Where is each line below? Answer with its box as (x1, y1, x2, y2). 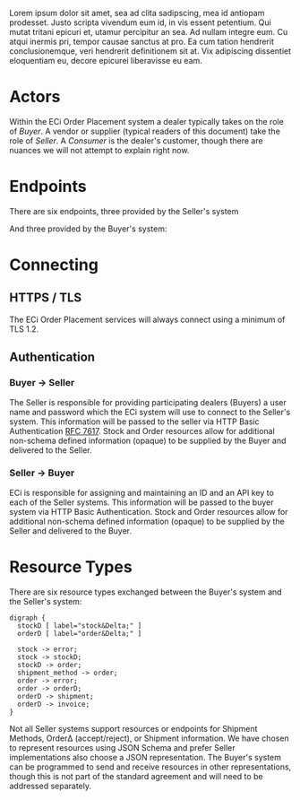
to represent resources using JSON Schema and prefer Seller (9, 742, 236, 752)
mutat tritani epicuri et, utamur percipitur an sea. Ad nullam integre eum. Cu (9, 27, 288, 37)
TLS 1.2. (9, 323, 39, 335)
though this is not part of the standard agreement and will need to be (9, 770, 263, 781)
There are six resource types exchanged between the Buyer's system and (9, 587, 282, 597)
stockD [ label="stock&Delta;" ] (17, 621, 142, 630)
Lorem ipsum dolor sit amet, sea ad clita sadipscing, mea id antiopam (9, 8, 265, 18)
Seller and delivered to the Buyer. (9, 525, 133, 536)
